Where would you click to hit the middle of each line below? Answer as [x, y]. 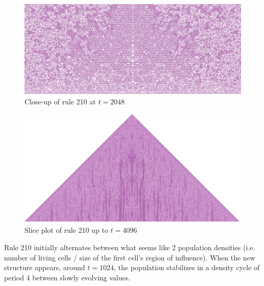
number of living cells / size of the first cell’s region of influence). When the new [130, 257]
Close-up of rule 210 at [60, 101]
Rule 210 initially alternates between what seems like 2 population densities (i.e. [130, 247]
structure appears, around [45, 267]
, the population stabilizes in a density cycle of [187, 267]
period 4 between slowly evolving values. [67, 277]
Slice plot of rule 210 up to [66, 230]
